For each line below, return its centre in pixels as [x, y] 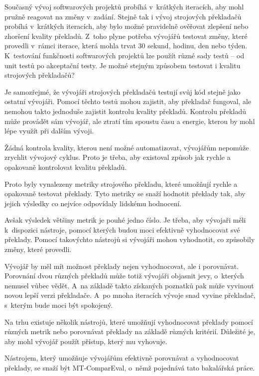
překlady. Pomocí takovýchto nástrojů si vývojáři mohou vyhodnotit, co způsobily [130, 239]
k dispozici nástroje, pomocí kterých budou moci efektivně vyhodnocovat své [122, 229]
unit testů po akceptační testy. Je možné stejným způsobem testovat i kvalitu [123, 65]
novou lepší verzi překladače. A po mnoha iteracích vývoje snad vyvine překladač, [130, 295]
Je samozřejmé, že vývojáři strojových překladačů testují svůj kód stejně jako [123, 91]
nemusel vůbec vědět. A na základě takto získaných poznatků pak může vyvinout [129, 285]
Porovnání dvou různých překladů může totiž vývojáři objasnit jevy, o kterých [124, 276]
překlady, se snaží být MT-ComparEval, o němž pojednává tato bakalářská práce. [130, 368]
